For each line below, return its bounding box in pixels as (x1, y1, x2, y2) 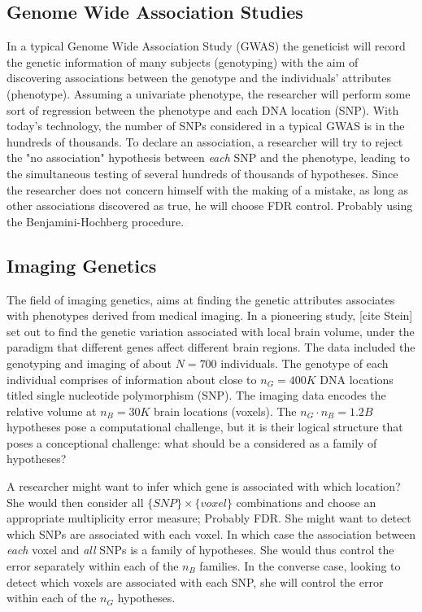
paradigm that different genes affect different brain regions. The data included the (7, 339, 415, 356)
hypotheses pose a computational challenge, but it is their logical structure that (7, 418, 403, 435)
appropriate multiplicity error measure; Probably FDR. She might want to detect (7, 509, 411, 527)
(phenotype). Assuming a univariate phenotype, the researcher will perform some (7, 85, 411, 102)
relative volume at (7, 402, 97, 419)
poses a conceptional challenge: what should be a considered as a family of (7, 434, 377, 451)
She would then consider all (7, 493, 144, 510)
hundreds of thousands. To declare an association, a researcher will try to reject (7, 133, 403, 150)
